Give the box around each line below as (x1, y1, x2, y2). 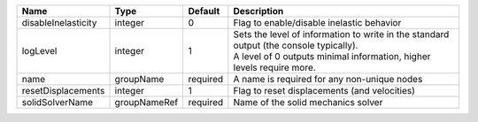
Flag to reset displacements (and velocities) (233, 85, 416, 96)
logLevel (21, 45, 58, 57)
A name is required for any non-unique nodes (233, 73, 423, 85)
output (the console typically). (233, 40, 358, 51)
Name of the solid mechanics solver (233, 96, 383, 108)
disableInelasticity (21, 17, 97, 28)
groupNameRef (114, 96, 179, 108)
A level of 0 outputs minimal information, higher (233, 50, 431, 62)
